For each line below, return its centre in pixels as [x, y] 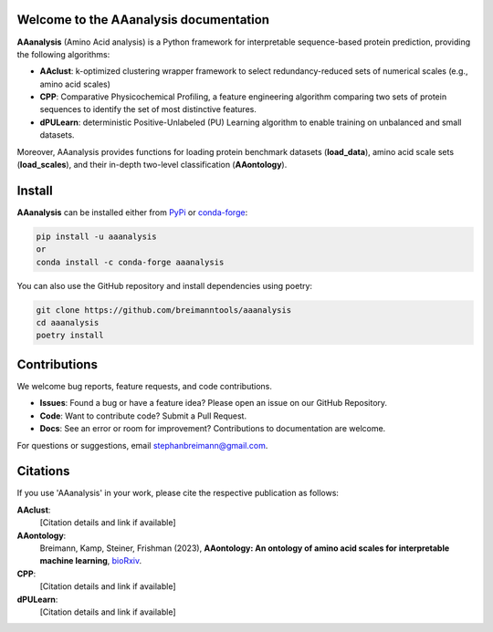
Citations [43, 471]
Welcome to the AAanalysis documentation [143, 20]
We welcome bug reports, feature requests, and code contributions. [145, 386]
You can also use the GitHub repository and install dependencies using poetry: [165, 285]
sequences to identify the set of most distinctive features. [148, 109]
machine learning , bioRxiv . [90, 561]
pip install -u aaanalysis [96, 236]
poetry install [70, 336]
